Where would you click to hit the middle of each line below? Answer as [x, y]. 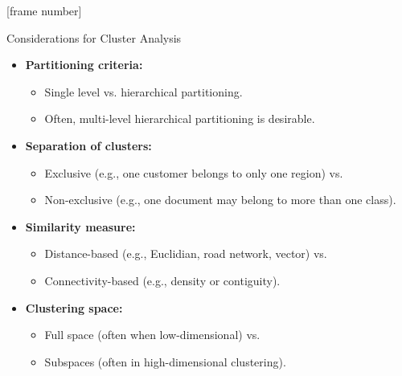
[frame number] [44, 10]
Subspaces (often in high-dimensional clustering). [165, 361]
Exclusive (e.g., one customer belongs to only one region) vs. [194, 172]
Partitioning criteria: [84, 65]
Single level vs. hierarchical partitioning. [144, 91]
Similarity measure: [80, 226]
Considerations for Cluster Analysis [94, 37]
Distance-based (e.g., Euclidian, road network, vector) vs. [186, 253]
